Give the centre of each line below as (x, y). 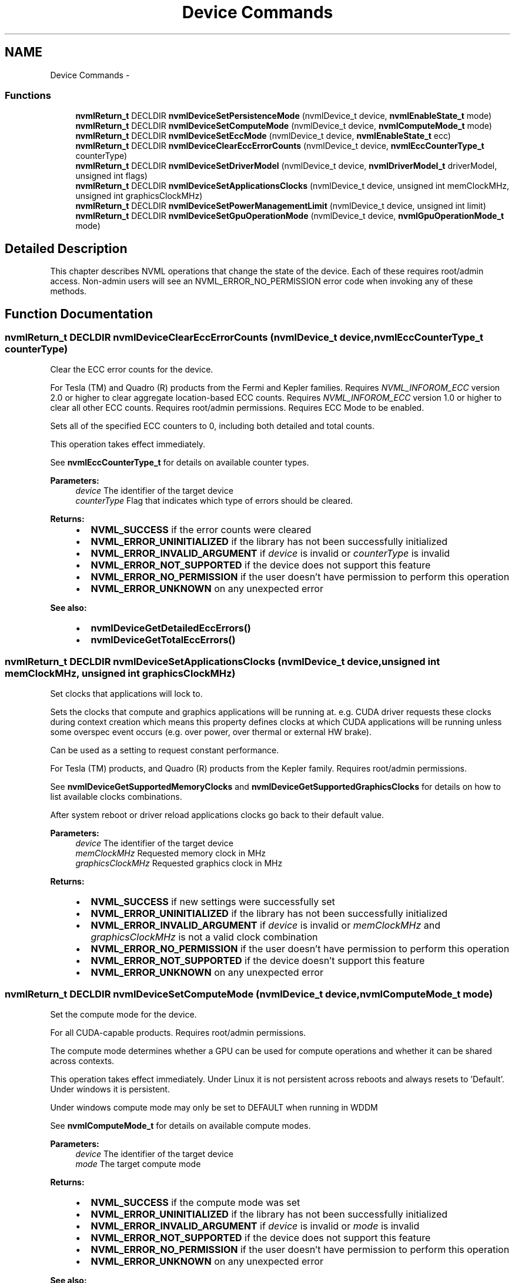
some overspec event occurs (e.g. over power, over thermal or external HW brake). (211, 732)
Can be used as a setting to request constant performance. (165, 750)
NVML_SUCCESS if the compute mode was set (195, 1202)
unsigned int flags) (111, 176)
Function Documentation (79, 314)
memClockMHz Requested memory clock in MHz (171, 853)
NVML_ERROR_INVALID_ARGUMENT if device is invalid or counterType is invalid (270, 554)
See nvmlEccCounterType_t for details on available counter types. (180, 463)
